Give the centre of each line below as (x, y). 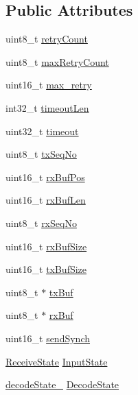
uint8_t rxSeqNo (41, 223)
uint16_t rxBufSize (46, 246)
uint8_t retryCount (47, 39)
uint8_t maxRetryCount (57, 61)
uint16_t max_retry (49, 85)
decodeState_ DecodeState (62, 384)
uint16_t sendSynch (48, 338)
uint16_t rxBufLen (46, 200)
